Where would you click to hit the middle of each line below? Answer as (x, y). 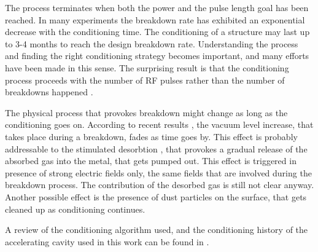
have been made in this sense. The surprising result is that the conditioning (147, 67)
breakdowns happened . (49, 92)
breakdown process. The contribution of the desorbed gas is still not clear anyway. (160, 185)
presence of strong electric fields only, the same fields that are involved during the (158, 172)
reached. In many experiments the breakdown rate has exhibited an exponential (155, 19)
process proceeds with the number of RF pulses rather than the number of (145, 80)
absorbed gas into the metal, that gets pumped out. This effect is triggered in (151, 161)
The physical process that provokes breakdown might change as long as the (146, 112)
